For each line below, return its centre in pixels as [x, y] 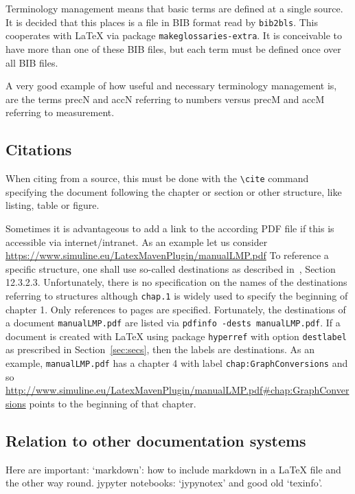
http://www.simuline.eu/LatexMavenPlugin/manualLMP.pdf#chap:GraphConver [177, 390]
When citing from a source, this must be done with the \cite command [157, 178]
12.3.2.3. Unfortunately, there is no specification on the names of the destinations [176, 282]
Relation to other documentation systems [156, 440]
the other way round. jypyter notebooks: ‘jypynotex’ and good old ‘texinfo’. [164, 483]
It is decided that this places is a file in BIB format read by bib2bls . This [162, 22]
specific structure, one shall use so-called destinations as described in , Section [171, 268]
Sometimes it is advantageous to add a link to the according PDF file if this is [170, 228]
